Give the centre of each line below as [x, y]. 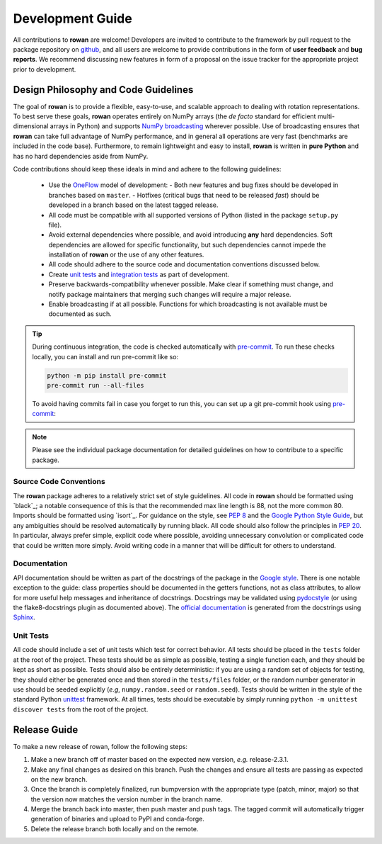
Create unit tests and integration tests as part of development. [139, 274]
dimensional [31, 126]
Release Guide [46, 730]
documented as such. [80, 314]
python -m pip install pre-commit [107, 375]
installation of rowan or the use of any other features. [126, 254]
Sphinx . [24, 617]
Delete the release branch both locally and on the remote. [115, 828]
